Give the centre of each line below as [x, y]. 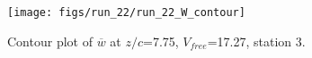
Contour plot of [50, 41]
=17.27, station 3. [256, 41]
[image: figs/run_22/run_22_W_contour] [126, 12]
